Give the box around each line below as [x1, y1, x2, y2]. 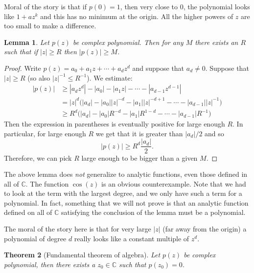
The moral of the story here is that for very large [4, 224, 151, 234]
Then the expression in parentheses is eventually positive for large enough [4, 119, 225, 129]
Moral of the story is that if [4, 1, 87, 11]
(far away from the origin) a [162, 224, 247, 234]
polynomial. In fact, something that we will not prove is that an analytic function [4, 197, 249, 208]
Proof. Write [4, 63, 41, 73]
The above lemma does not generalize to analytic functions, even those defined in [4, 169, 248, 179]
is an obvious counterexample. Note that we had [101, 178, 246, 189]
